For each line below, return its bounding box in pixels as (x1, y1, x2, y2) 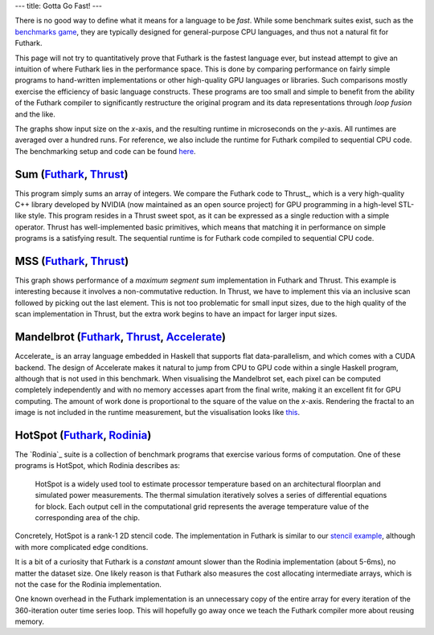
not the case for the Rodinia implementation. (14, 579, 162, 589)
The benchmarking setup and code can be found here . (14, 146, 196, 156)
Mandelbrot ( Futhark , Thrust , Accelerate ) (14, 330, 227, 344)
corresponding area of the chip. (35, 512, 141, 522)
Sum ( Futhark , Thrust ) (14, 167, 129, 181)
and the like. (14, 109, 55, 119)
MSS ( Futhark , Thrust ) (14, 254, 129, 268)
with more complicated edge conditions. (14, 542, 149, 552)
